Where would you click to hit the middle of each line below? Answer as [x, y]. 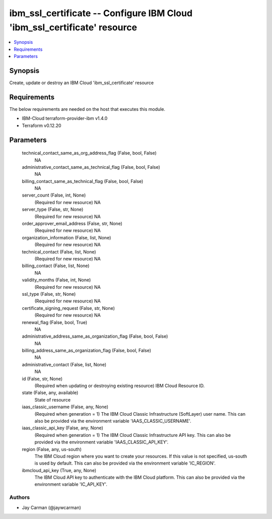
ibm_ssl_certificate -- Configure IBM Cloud [101, 13]
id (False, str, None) [42, 378]
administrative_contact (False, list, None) [64, 364]
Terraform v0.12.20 [42, 125]
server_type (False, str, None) [53, 210]
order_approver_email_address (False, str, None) [72, 224]
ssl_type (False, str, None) [49, 294]
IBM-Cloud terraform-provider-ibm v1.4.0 [65, 118]
